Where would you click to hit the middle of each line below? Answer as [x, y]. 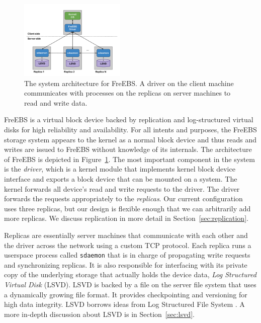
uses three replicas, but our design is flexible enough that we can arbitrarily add [127, 208]
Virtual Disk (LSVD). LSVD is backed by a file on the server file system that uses [130, 285]
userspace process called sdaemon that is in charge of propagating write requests [127, 255]
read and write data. [56, 102]
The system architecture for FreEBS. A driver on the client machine [129, 83]
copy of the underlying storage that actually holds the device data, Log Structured [130, 274]
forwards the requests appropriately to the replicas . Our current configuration [123, 198]
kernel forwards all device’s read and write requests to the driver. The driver [122, 188]
